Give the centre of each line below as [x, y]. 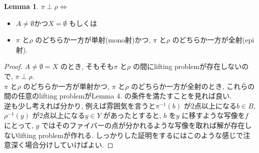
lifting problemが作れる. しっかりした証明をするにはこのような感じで [131, 135]
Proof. [13, 66]
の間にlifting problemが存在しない [187, 66]
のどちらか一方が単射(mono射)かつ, [93, 40]
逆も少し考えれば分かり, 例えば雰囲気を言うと [80, 105]
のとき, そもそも [87, 66]
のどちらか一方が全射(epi [213, 40]
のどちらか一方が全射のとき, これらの [193, 86]
